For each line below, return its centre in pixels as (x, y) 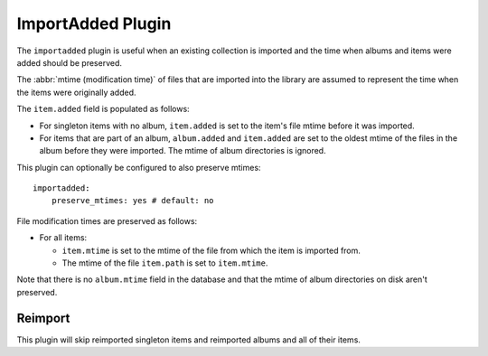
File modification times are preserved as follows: (107, 220)
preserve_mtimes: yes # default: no (132, 201)
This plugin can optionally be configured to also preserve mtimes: (139, 167)
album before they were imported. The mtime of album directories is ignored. (183, 151)
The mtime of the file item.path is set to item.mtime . (165, 263)
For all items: (63, 238)
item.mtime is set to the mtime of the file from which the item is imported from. (211, 250)
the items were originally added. (76, 92)
